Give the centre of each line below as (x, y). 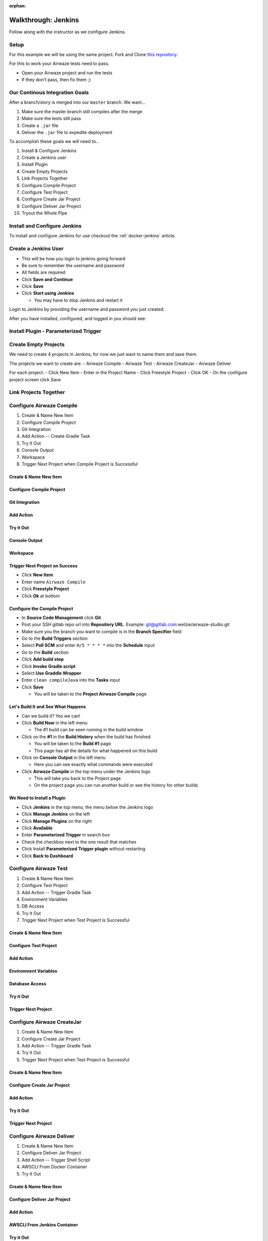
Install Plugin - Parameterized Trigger (55, 331)
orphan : (18, 6)
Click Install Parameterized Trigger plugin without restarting (84, 849)
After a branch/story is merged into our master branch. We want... (77, 102)
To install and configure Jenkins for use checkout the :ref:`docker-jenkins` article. (93, 236)
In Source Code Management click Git (61, 618)
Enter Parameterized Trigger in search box (66, 835)
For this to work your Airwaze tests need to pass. (59, 64)
